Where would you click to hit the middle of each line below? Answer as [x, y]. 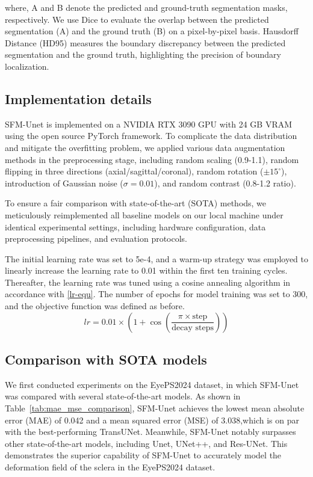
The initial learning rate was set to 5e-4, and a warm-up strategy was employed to [157, 258]
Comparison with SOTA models [106, 359]
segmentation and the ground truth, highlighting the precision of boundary [143, 54]
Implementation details [78, 98]
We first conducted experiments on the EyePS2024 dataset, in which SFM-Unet [152, 384]
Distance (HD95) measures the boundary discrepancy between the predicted [145, 42]
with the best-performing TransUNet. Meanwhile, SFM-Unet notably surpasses [150, 432]
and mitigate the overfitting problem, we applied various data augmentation [145, 147]
